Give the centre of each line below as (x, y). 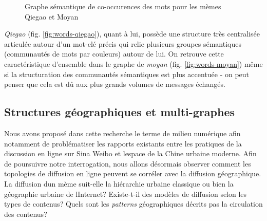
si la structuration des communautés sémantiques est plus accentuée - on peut (127, 74)
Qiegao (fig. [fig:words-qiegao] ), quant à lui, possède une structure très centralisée (132, 34)
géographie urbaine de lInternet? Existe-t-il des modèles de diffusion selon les (126, 194)
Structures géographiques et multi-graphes (120, 112)
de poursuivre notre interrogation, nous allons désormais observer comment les (128, 163)
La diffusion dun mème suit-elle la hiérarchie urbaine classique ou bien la (119, 183)
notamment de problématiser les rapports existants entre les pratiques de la (123, 143)
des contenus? (26, 214)
